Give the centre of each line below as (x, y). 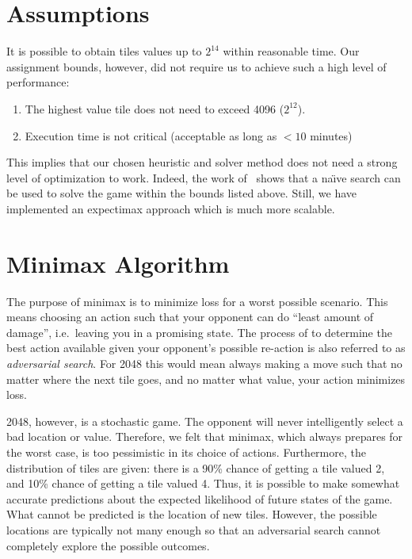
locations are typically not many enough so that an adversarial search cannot (194, 529)
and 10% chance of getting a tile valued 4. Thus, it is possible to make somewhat (203, 483)
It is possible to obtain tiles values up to (104, 51)
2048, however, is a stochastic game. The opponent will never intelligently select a (205, 421)
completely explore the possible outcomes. (108, 545)
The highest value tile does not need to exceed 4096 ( (154, 108)
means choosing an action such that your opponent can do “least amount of (190, 317)
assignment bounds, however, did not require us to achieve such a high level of (196, 66)
